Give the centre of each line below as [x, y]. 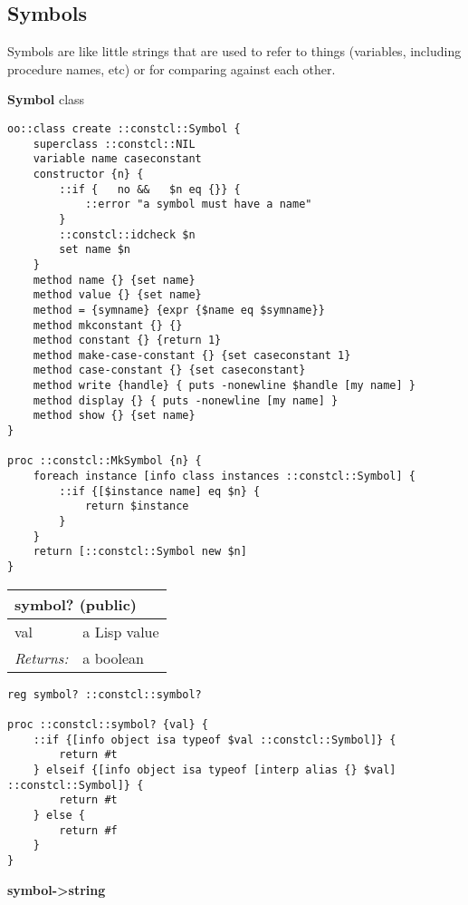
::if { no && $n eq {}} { [150, 189]
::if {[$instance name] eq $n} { [160, 491]
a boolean [113, 657]
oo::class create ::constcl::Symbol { [124, 128]
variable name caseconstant [117, 159]
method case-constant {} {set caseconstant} [169, 370]
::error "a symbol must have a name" [198, 204]
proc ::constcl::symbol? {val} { [108, 724]
